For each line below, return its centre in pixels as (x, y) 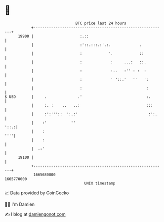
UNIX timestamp (100, 183)
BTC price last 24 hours (101, 23)
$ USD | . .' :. (78, 97)
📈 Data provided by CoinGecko (37, 193)
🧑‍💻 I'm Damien (20, 204)
